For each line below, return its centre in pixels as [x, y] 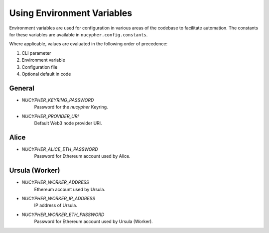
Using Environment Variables [71, 13]
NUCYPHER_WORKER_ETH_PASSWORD [63, 215]
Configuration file [40, 67]
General [22, 88]
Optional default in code [46, 74]
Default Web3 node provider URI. [68, 123]
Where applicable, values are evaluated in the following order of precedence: [88, 44]
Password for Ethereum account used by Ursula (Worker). [93, 222]
